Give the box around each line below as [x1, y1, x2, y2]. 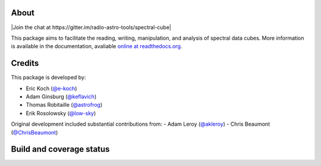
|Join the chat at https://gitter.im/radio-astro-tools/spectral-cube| [11, 24, 172, 31]
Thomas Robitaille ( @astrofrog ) [26, 101, 103, 108]
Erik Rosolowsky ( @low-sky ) [26, 110, 96, 117]
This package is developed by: [11, 74, 86, 81]
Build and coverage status [11, 144, 110, 154]
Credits [11, 58, 39, 68]
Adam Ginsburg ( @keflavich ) [26, 92, 97, 100]
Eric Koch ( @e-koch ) [26, 85, 77, 92]
